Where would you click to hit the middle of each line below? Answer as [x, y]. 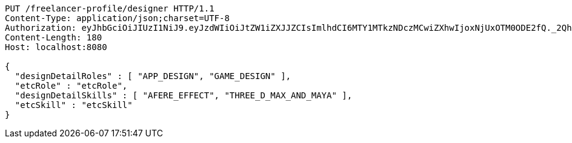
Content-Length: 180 [54, 37]
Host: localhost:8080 [56, 47]
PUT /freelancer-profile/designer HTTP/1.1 [110, 8]
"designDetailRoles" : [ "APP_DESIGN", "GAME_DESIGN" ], [153, 76]
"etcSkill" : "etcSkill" [74, 105]
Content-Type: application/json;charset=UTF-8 [117, 18]
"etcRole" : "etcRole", [71, 86]
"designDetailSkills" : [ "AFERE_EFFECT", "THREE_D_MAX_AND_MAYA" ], [184, 95]
